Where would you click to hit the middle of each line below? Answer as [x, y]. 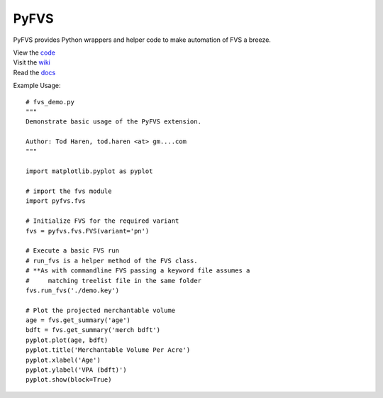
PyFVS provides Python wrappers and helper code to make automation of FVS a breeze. [142, 40]
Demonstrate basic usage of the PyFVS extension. [114, 122]
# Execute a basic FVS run [73, 251]
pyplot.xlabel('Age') [63, 360]
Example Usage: [37, 86]
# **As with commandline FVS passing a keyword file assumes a [138, 271]
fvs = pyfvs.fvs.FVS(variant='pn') [88, 231]
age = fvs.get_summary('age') [78, 320]
